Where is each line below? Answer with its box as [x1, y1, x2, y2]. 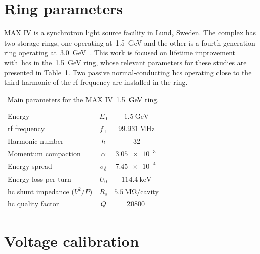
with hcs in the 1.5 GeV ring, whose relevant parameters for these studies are [4, 57, 247, 67]
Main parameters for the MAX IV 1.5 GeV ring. [7, 94, 159, 104]
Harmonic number [8, 136, 64, 146]
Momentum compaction [8, 148, 81, 159]
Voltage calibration [4, 230, 139, 251]
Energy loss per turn [8, 173, 71, 184]
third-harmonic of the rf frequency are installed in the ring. [4, 77, 188, 88]
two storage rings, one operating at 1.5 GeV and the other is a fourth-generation [4, 37, 255, 48]
